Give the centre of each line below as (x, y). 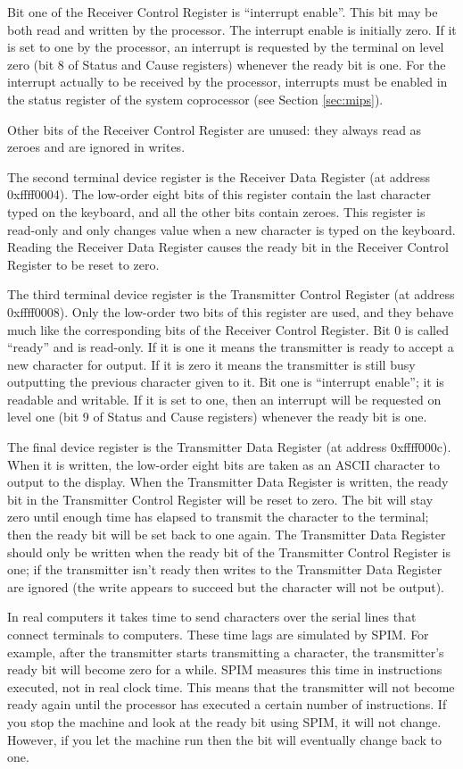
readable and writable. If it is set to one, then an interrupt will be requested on (224, 399)
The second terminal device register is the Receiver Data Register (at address (219, 176)
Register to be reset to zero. (83, 264)
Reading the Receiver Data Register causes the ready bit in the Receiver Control (228, 247)
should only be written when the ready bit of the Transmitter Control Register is (229, 552)
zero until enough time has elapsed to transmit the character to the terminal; (218, 517)
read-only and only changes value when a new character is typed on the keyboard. (231, 229)
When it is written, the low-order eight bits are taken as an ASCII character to (223, 464)
